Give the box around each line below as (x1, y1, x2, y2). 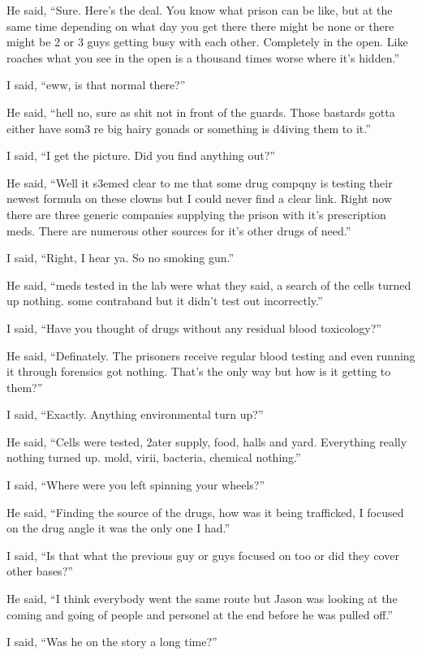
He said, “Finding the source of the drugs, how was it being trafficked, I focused (6, 503, 404, 520)
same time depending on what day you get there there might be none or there (6, 17, 394, 34)
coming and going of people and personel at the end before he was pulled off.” (6, 605, 393, 623)
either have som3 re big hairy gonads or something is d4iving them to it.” (6, 119, 371, 136)
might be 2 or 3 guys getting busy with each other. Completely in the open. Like (6, 33, 408, 50)
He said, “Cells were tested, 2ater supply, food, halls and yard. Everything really (6, 433, 407, 450)
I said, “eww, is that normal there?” (6, 76, 186, 93)
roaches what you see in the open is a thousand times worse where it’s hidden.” (6, 49, 399, 66)
